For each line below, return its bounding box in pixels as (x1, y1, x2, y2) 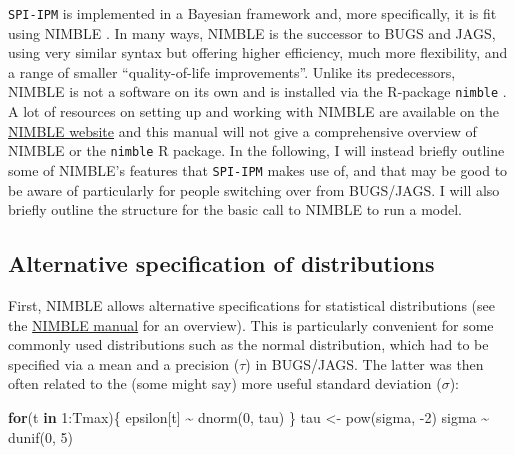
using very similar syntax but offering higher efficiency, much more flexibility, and (8, 42, 508, 63)
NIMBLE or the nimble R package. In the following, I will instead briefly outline (8, 140, 505, 161)
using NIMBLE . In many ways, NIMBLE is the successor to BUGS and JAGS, (8, 22, 496, 43)
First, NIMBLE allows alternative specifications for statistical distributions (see (8, 294, 495, 315)
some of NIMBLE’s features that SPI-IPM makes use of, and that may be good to (8, 159, 508, 180)
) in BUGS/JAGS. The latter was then (245, 353, 484, 374)
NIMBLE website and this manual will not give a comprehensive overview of (8, 120, 477, 141)
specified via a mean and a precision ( (8, 353, 240, 374)
